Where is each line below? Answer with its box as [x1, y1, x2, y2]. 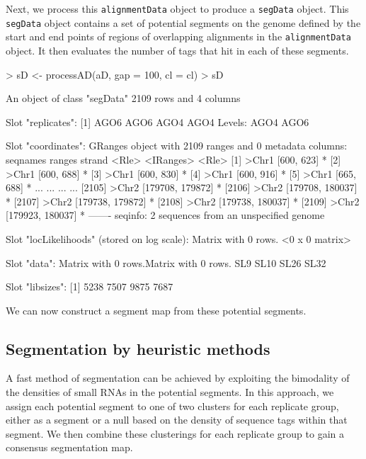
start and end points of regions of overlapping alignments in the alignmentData [6, 29, 351, 44]
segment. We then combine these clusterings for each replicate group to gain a [6, 426, 344, 441]
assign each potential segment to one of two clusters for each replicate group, [6, 398, 339, 413]
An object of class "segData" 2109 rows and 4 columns [6, 91, 241, 106]
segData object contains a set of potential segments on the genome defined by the [6, 15, 361, 30]
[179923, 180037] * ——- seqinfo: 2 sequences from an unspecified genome [6, 208, 325, 222]
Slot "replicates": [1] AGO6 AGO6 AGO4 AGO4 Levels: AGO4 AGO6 [6, 114, 309, 129]
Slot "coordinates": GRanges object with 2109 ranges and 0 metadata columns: [6, 138, 348, 153]
